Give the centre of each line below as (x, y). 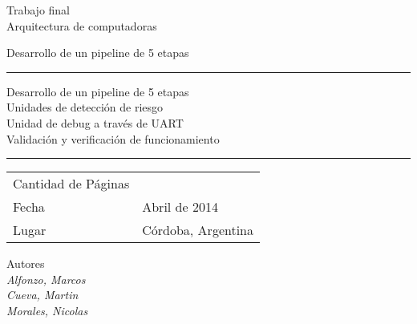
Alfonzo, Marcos (46, 279)
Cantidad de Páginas (71, 184)
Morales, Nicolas (47, 310)
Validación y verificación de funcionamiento (113, 138)
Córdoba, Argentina (198, 230)
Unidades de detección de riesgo (85, 107)
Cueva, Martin (43, 295)
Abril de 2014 (180, 207)
